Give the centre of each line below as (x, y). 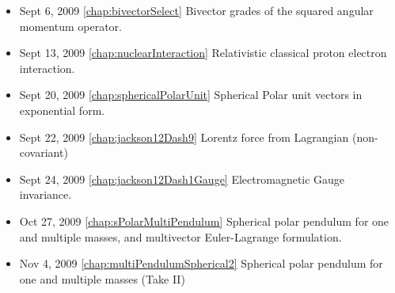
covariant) (44, 152)
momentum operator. (70, 26)
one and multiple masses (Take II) (102, 278)
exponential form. (62, 110)
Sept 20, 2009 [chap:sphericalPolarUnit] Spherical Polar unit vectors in (191, 95)
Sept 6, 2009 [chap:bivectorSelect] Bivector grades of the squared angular (196, 10)
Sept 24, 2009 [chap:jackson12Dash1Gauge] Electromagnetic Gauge (182, 179)
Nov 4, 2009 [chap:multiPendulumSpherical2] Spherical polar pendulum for (201, 263)
